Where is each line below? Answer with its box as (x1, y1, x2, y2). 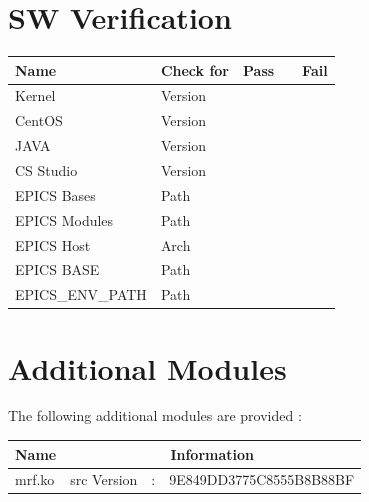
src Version (70, 469, 138, 490)
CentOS (15, 110, 63, 131)
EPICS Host (15, 234, 91, 255)
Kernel (15, 85, 56, 106)
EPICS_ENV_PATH (15, 284, 147, 305)
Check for (160, 59, 229, 80)
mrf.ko (15, 469, 55, 490)
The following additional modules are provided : (8, 405, 302, 426)
